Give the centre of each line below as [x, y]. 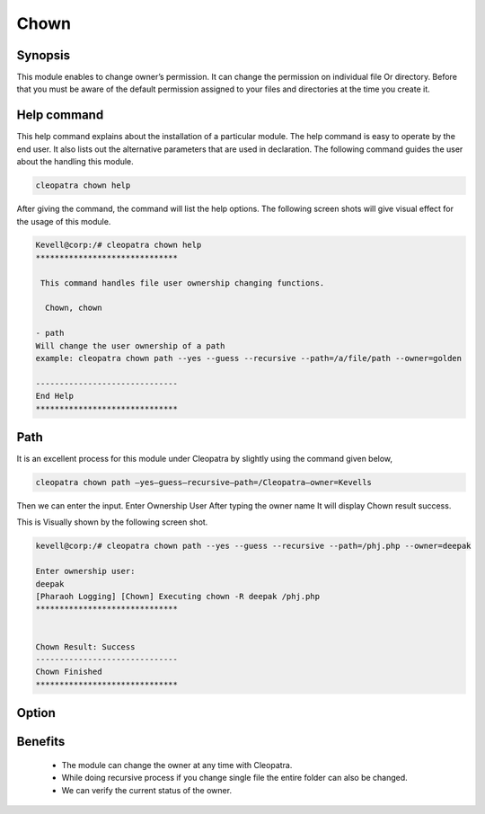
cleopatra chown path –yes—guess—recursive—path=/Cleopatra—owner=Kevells [204, 482]
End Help [55, 396]
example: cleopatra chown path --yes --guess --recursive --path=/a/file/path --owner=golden [249, 358]
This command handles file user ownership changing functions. [183, 283]
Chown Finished [69, 672]
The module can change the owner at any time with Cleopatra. [177, 765]
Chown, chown [74, 308]
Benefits [41, 742]
